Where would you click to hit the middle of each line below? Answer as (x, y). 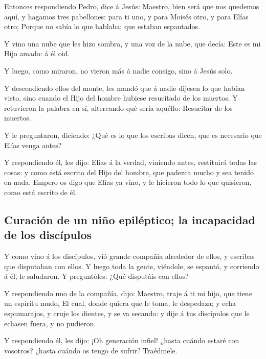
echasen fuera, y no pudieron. (50, 323)
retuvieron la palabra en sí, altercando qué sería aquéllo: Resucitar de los (118, 107)
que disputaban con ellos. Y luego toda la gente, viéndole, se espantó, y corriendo (132, 266)
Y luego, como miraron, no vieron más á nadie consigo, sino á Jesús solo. (118, 70)
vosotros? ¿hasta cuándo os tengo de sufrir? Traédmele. (91, 350)
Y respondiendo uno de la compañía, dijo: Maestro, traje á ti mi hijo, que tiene (128, 293)
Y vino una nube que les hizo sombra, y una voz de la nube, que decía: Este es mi (132, 43)
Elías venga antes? (33, 145)
